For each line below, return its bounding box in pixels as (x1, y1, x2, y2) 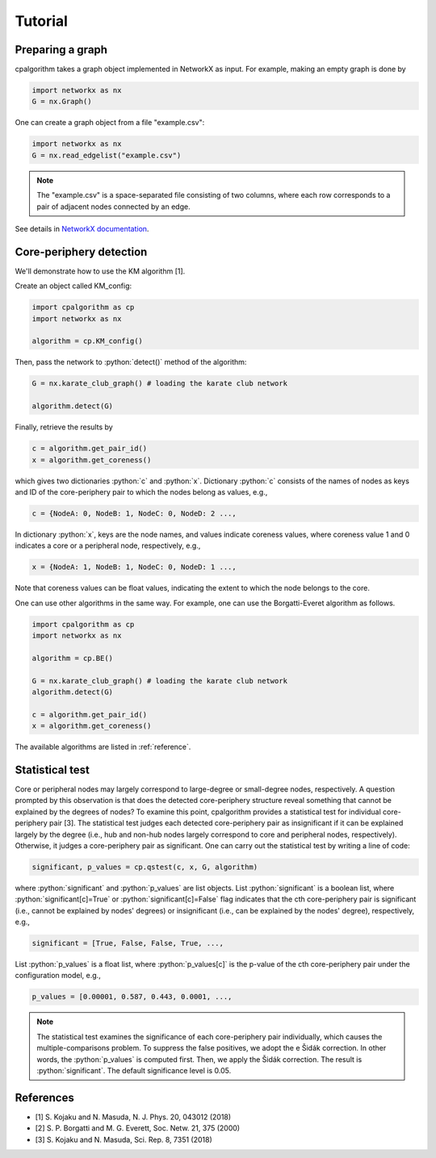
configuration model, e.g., (15, 971, 101, 980)
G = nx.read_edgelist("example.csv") (31, 150, 182, 160)
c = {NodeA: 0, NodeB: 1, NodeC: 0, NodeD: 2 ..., (31, 508, 237, 518)
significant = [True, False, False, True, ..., (31, 939, 224, 948)
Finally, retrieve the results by (15, 422, 113, 432)
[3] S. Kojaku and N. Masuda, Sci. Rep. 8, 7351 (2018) (35, 1135, 213, 1144)
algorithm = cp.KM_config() (31, 337, 143, 346)
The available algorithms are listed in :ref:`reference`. (15, 742, 191, 752)
